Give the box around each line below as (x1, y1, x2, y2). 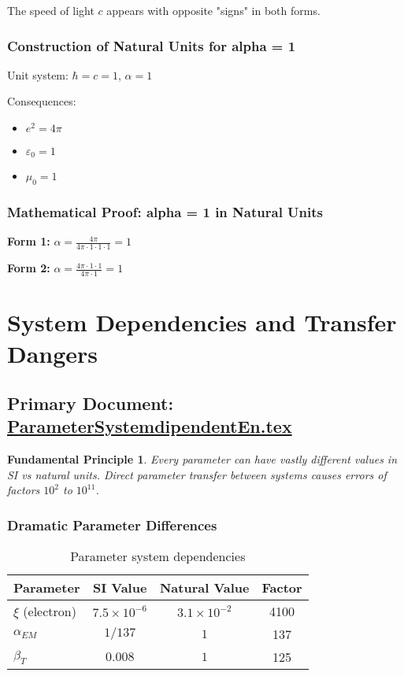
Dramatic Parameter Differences (7, 515, 217, 534)
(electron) (23, 602, 76, 621)
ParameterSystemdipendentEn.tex (7, 414, 292, 438)
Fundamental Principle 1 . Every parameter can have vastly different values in (7, 451, 398, 467)
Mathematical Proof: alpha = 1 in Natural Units (7, 202, 324, 222)
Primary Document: (7, 391, 174, 416)
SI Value (92, 578, 147, 597)
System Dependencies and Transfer (7, 306, 397, 338)
